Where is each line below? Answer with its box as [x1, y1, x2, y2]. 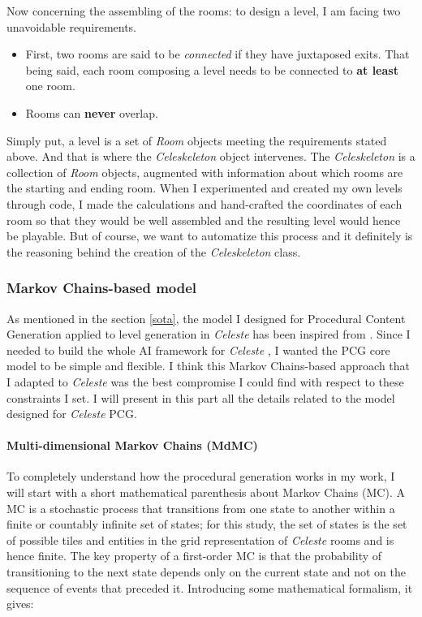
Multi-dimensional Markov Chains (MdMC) [6, 437, 258, 454]
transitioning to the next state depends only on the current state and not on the [6, 563, 407, 580]
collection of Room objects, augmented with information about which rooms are [6, 163, 403, 180]
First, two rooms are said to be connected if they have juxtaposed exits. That [25, 45, 410, 63]
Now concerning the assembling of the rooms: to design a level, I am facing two [6, 2, 401, 19]
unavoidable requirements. [6, 18, 137, 35]
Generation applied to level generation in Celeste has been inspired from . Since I [6, 326, 411, 343]
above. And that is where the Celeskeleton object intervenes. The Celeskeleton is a [6, 148, 416, 165]
